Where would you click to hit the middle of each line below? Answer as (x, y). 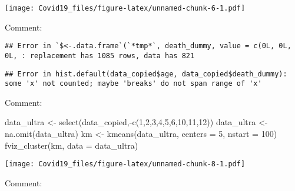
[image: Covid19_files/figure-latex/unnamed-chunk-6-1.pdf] (125, 8)
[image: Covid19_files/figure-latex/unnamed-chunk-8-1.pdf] (125, 164)
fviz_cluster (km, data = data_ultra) (72, 145)
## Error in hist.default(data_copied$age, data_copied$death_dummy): (146, 74)
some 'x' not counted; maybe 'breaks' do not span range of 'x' (133, 84)
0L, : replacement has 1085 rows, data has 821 (100, 56)
